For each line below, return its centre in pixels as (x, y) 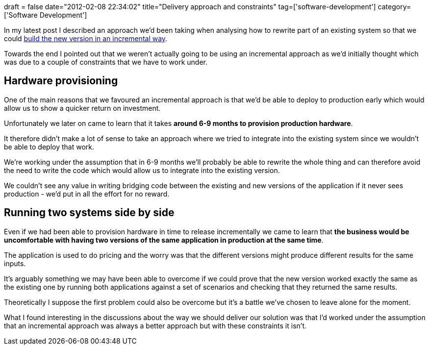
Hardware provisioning (61, 81)
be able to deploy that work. (49, 147)
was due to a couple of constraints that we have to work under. (106, 62)
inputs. (15, 263)
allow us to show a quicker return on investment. (82, 108)
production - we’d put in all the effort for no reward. (87, 194)
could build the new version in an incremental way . (86, 38)
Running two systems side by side (89, 213)
